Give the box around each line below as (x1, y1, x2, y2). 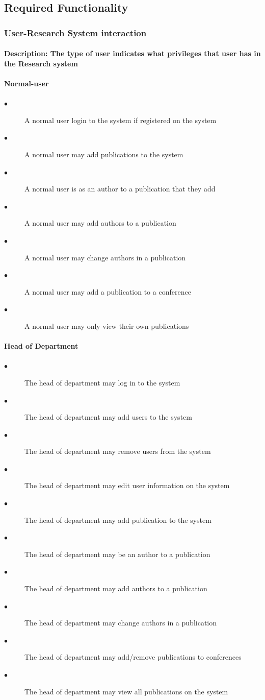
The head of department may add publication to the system (24, 514, 211, 525)
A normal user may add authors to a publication (24, 218, 176, 228)
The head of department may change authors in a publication (24, 617, 217, 628)
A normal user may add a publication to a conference (24, 286, 191, 297)
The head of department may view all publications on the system (24, 686, 228, 696)
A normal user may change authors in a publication (24, 252, 186, 262)
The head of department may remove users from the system (24, 446, 211, 456)
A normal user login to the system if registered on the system (24, 114, 217, 125)
